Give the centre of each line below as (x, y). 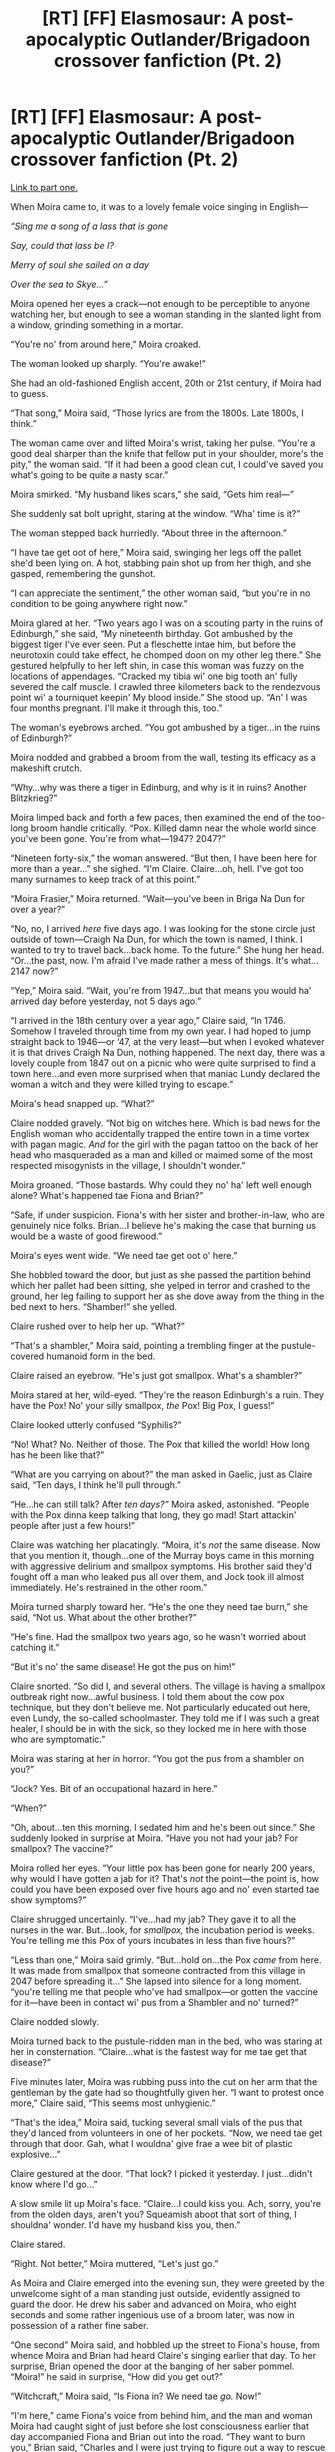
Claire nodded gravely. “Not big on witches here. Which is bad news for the (165, 1123)
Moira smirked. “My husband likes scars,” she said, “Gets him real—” (152, 494)
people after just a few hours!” (72, 1525)
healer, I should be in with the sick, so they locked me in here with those (158, 1728)
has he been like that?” (57, 1454)
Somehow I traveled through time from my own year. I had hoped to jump (161, 1031)
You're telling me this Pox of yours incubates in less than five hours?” (153, 1940)
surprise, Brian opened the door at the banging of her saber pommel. (152, 2366)
